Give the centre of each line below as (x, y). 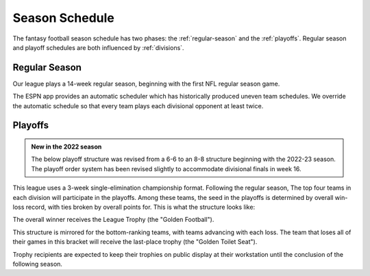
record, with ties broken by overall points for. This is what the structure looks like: (140, 207)
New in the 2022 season (66, 147)
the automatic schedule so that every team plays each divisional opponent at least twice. (138, 105)
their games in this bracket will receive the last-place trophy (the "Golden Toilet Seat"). (135, 242)
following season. (38, 264)
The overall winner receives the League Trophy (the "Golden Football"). (113, 220)
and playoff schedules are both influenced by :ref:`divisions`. (98, 47)
